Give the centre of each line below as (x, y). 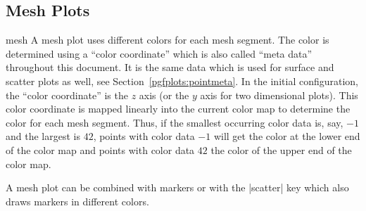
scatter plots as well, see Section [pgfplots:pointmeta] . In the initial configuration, (182, 81)
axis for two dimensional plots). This (279, 95)
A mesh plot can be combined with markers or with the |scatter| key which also (177, 187)
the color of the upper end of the (281, 149)
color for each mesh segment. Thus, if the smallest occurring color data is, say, (175, 122)
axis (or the (164, 95)
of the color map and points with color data (100, 149)
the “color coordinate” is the (67, 95)
